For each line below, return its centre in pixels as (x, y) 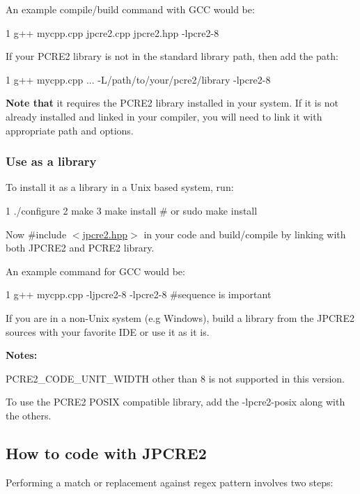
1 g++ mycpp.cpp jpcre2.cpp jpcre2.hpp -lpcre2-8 (112, 32)
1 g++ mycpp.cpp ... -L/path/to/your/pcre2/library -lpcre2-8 (138, 79)
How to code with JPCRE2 (106, 453)
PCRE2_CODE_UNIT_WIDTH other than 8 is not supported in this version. (175, 378)
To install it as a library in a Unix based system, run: (120, 187)
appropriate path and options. (70, 130)
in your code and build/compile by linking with (245, 234)
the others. (29, 415)
